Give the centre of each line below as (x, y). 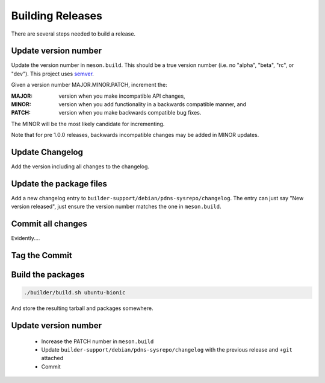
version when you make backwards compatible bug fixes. (130, 113)
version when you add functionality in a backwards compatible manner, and (153, 104)
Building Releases (57, 16)
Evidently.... (26, 238)
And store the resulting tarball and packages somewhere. (82, 308)
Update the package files (59, 184)
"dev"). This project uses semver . (53, 74)
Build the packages (48, 275)
